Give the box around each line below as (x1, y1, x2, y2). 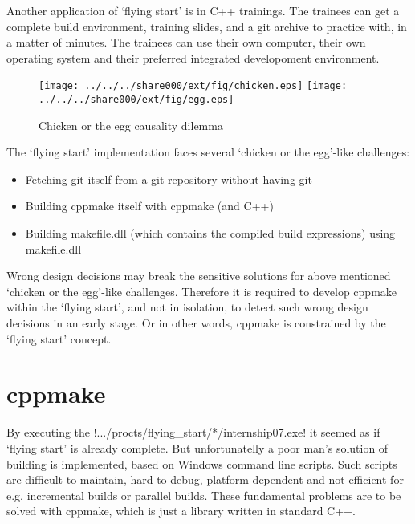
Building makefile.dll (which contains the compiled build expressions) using (25, 225, 396, 242)
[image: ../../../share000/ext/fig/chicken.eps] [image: (39, 80, 348, 92)
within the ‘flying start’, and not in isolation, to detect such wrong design (6, 299, 368, 315)
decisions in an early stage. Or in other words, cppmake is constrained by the (6, 315, 386, 331)
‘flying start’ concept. (6, 330, 112, 347)
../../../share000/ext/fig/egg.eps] (39, 94, 234, 106)
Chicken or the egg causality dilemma (39, 116, 223, 133)
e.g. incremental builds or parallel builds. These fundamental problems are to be (6, 486, 401, 503)
